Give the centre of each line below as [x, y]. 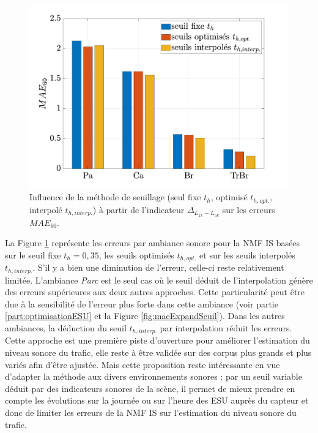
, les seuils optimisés [136, 254]
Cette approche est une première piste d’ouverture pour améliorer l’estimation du [157, 340]
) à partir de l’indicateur [139, 209]
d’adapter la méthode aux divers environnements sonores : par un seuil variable [153, 376]
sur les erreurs [249, 209]
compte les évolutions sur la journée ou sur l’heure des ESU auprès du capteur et [157, 400]
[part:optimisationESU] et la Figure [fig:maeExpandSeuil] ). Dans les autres [145, 316]
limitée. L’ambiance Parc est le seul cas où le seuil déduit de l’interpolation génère [159, 280]
